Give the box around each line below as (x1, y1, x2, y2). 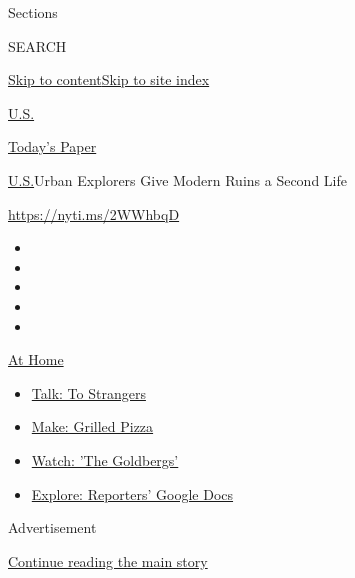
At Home (8, 349, 64, 370)
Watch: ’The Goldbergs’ (31, 449, 179, 470)
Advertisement (8, 517, 97, 538)
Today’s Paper (8, 136, 97, 157)
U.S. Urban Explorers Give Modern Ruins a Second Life (8, 169, 347, 190)
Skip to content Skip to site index (8, 69, 210, 90)
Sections (8, 2, 58, 22)
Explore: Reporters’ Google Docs (31, 483, 234, 504)
